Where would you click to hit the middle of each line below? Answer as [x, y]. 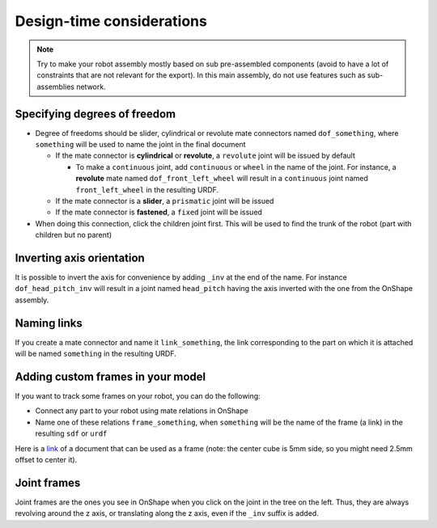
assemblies [55, 87]
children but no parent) [74, 235]
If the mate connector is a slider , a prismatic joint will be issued [165, 201]
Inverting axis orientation [80, 258]
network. [91, 87]
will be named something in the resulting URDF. [96, 354]
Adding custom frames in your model [110, 376]
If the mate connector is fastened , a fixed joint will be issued [159, 212]
